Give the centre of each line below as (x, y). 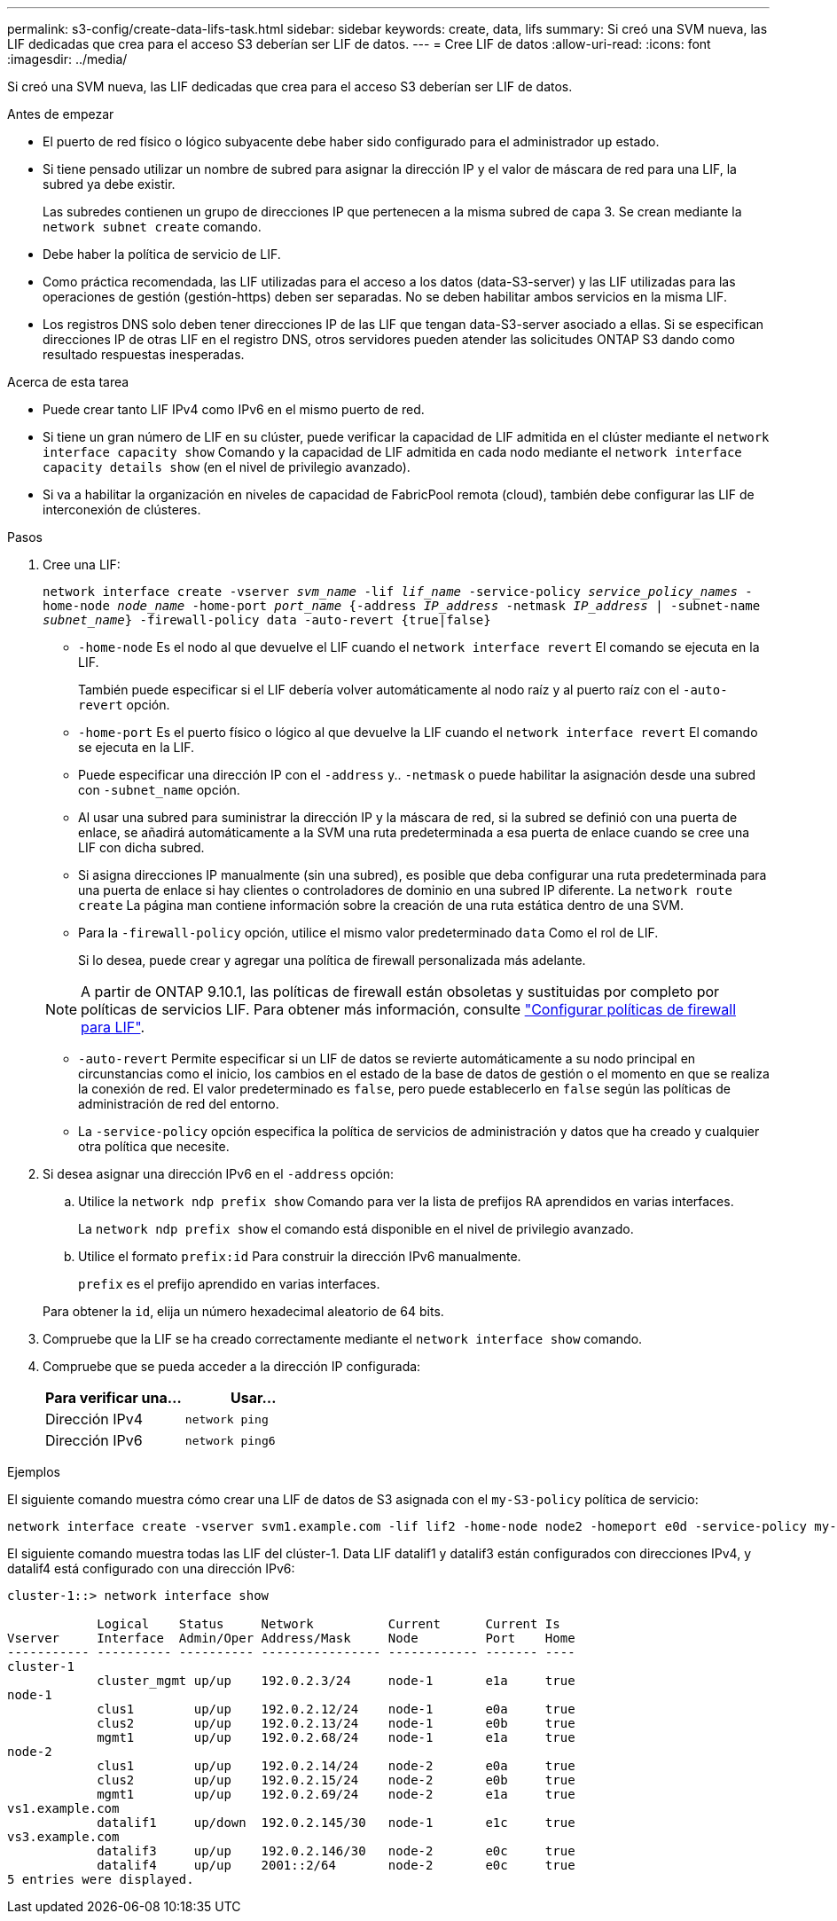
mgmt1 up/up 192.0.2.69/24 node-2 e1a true (336, 1794)
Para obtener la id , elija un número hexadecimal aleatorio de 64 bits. (243, 1311)
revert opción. (124, 705)
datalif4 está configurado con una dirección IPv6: (151, 1568)
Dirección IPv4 (94, 1419)
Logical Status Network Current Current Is (329, 1624)
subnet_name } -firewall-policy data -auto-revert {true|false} (267, 620)
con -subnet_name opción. (159, 790)
